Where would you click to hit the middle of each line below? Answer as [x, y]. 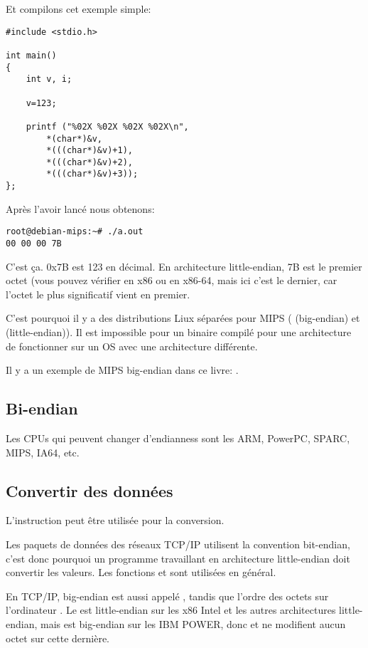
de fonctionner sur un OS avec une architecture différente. [132, 346]
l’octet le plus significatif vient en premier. [98, 294]
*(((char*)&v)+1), [90, 151]
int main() [31, 55]
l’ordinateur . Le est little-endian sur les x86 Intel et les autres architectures [171, 610]
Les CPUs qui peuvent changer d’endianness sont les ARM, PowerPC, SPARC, [178, 438]
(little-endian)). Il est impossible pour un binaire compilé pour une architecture [179, 332]
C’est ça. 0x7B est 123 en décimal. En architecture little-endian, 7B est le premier [184, 266]
